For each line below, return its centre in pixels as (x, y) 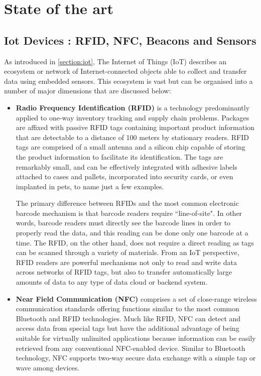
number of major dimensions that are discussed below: (88, 91)
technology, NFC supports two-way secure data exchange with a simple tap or (136, 358)
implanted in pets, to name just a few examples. (90, 186)
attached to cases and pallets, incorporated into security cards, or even (124, 176)
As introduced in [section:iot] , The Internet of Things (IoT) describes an (115, 61)
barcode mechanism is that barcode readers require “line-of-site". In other (129, 213)
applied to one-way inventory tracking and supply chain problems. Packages (133, 117)
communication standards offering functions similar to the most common (127, 308)
